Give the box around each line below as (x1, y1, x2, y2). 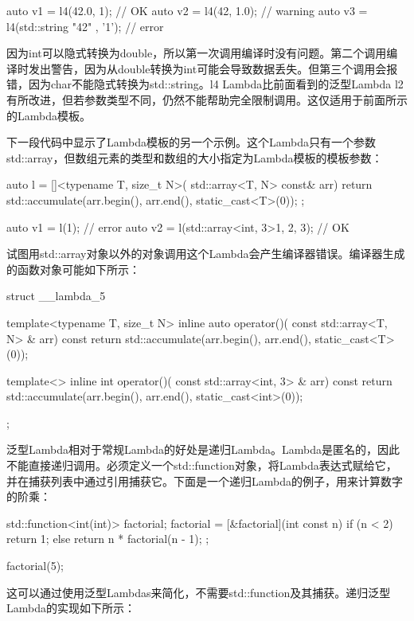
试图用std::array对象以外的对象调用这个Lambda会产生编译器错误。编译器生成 (6, 245, 405, 262)
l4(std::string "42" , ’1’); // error (6, 18, 164, 34)
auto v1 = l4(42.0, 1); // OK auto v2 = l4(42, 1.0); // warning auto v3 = (6, 2, 368, 18)
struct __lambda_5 (6, 287, 106, 304)
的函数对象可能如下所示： (6, 260, 140, 277)
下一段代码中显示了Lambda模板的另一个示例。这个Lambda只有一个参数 (6, 134, 376, 150)
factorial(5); (6, 557, 64, 574)
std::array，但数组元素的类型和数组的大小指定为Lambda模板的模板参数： (6, 149, 383, 166)
